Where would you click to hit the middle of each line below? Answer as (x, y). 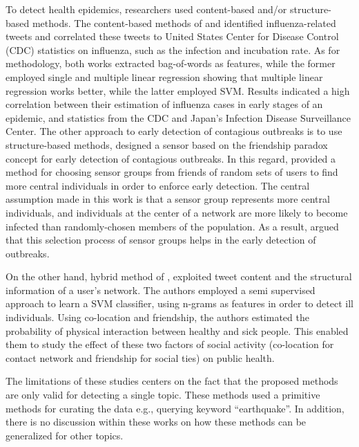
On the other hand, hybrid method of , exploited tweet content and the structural (179, 276)
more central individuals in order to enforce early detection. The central (158, 185)
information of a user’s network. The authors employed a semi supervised (161, 290)
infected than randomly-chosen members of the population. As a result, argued (172, 226)
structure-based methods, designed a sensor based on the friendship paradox (167, 144)
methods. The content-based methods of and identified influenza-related (184, 22)
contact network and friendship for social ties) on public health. (140, 357)
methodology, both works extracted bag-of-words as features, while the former (171, 63)
